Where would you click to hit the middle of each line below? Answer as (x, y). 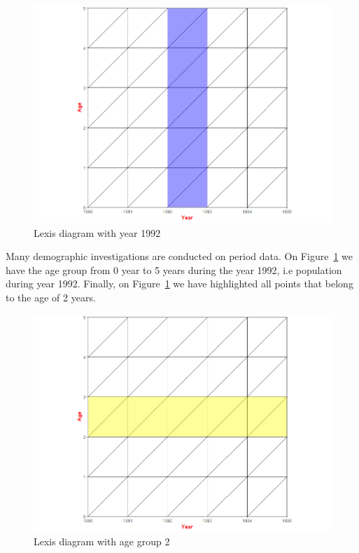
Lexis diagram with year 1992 (97, 232)
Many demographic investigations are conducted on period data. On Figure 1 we (179, 256)
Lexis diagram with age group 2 (102, 541)
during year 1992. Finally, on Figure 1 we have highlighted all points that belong (179, 284)
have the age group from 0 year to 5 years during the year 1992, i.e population (174, 269)
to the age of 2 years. (51, 298)
